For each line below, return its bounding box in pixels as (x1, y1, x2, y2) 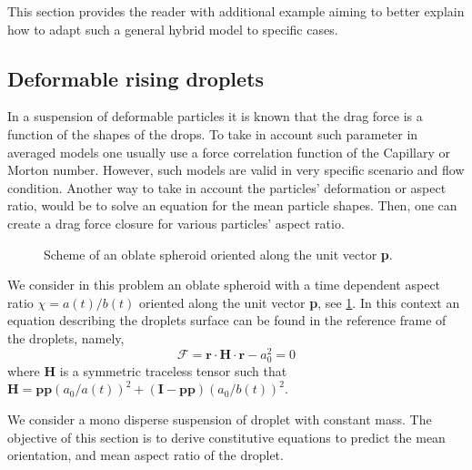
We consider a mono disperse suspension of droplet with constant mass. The (7, 409, 432, 428)
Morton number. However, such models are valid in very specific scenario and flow (7, 160, 465, 179)
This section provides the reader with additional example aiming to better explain (7, 2, 465, 20)
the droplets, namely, (7, 328, 125, 347)
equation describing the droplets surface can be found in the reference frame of (7, 311, 447, 330)
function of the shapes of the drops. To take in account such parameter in (7, 124, 418, 143)
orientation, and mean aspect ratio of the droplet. (7, 445, 284, 465)
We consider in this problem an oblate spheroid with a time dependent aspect (7, 275, 441, 294)
